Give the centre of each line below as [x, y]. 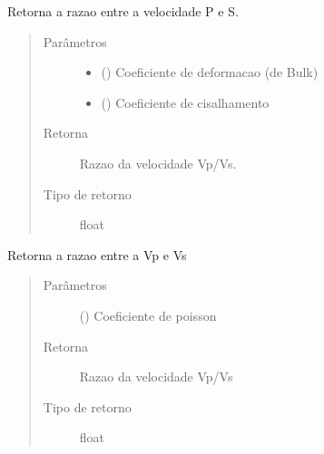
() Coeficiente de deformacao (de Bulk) [210, 72]
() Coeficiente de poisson [148, 315]
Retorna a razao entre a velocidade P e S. [123, 11]
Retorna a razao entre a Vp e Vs [97, 254]
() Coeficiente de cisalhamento [185, 102]
